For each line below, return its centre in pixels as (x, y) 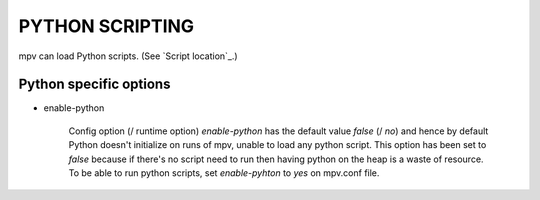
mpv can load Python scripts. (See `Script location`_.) (128, 56)
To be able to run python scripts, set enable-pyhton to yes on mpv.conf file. (224, 173)
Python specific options (94, 84)
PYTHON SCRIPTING (106, 26)
